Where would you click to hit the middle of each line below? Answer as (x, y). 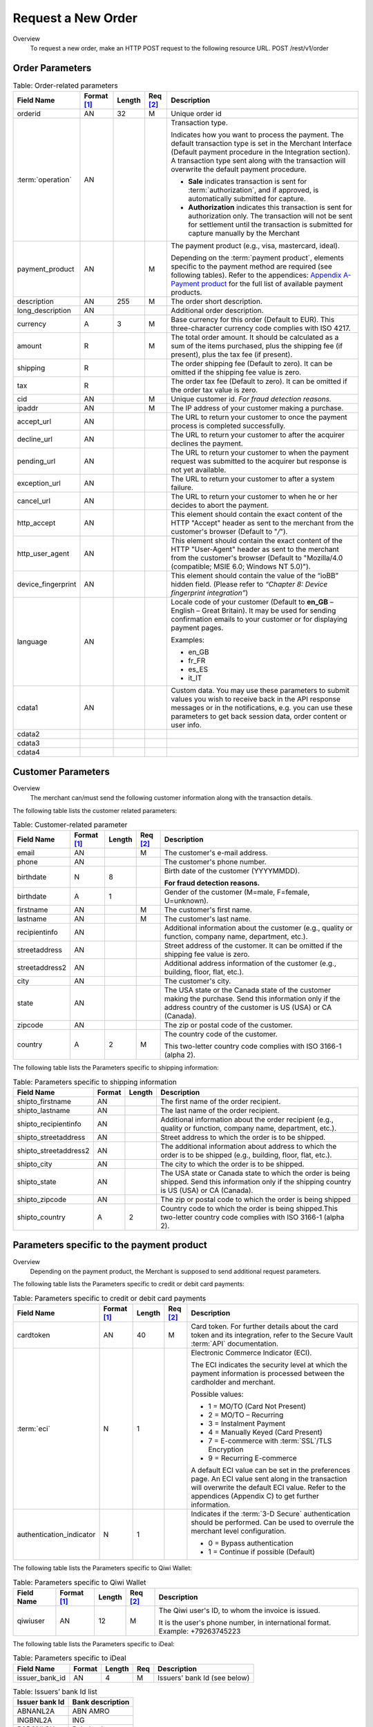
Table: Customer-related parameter (70, 825)
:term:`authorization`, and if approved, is (254, 190)
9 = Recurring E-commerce (252, 1458)
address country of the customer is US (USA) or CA (248, 1007)
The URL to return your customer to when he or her (254, 497)
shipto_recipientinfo (49, 1124)
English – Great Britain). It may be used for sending (254, 611)
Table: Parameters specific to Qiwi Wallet (79, 1582)
